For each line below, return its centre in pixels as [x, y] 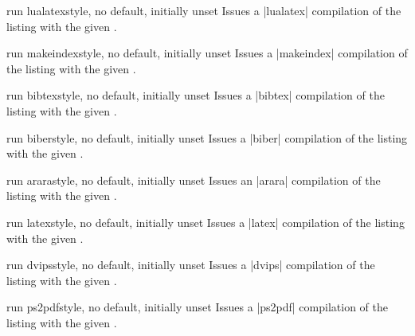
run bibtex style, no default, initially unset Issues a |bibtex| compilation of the [196, 95]
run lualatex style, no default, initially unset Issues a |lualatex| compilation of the [204, 10]
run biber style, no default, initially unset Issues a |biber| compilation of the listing [207, 137]
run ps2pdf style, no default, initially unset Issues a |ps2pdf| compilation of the [197, 307]
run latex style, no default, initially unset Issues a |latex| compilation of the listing [206, 222]
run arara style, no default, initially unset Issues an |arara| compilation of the [194, 180]
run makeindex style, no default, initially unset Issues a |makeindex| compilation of [207, 53]
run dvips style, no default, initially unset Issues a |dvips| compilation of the [191, 265]
